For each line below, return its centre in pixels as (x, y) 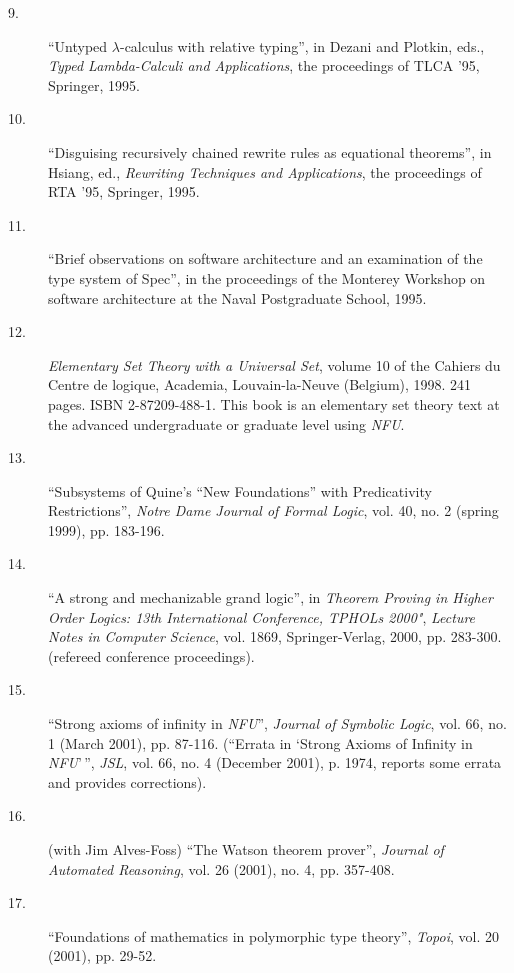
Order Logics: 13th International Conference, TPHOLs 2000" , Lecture (262, 616)
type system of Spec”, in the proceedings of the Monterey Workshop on (267, 277)
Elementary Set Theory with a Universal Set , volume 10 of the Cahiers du (274, 364)
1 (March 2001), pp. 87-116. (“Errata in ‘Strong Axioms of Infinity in (260, 742)
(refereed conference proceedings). (151, 655)
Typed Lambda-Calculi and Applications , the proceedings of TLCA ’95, (264, 65)
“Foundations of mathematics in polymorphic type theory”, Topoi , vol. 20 (273, 935)
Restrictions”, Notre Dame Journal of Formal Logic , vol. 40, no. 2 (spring (273, 510)
